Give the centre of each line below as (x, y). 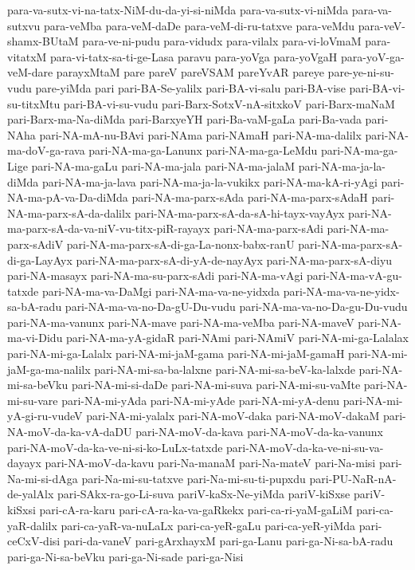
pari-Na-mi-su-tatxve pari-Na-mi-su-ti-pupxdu (194, 478)
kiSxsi (22, 509)
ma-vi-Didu (35, 338)
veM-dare (30, 72)
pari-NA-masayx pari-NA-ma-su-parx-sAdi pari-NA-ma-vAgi (155, 275)
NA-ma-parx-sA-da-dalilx (69, 212)
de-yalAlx (31, 494)
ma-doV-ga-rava (46, 150)
